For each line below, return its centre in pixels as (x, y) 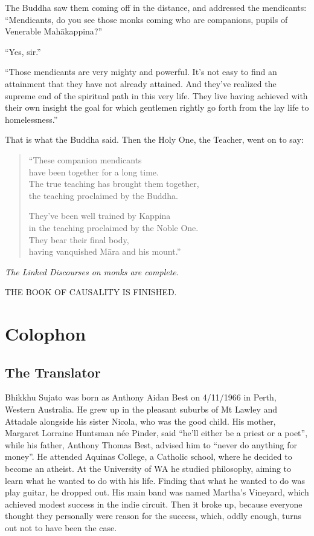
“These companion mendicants (85, 159)
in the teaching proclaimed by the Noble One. (114, 227)
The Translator (53, 372)
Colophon (46, 334)
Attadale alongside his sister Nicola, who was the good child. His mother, (140, 421)
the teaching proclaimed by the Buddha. (103, 195)
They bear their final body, (79, 239)
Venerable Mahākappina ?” (54, 31)
